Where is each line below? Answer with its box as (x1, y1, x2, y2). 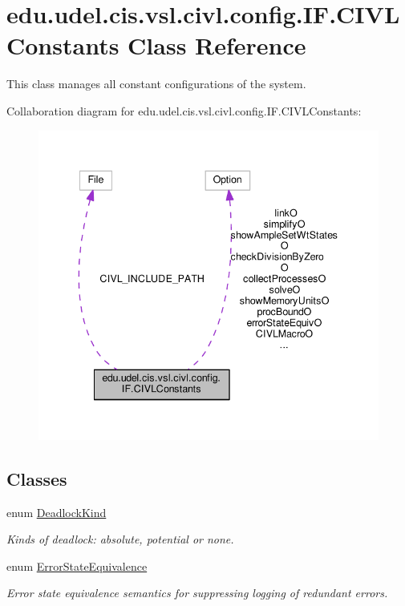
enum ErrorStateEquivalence (6, 557, 148, 574)
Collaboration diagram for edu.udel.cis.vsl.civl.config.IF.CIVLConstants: (6, 102, 362, 119)
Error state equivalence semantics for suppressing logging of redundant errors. (6, 584, 388, 601)
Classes (6, 466, 67, 491)
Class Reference (128, 29, 306, 62)
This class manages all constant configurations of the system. (6, 75, 306, 92)
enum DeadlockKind (6, 503, 107, 520)
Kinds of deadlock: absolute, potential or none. (6, 531, 234, 547)
